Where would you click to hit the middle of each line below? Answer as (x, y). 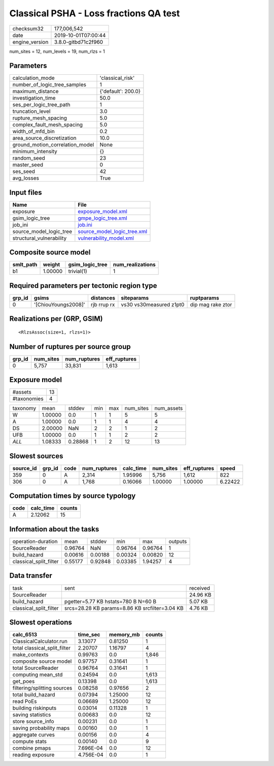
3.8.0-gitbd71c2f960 (79, 42)
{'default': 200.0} (120, 92)
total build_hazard (34, 695)
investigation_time (34, 98)
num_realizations (134, 264)
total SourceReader (36, 668)
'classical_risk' (117, 78)
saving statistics (32, 715)
